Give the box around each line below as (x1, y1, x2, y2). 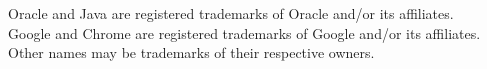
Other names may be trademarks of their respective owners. (8, 42, 375, 63)
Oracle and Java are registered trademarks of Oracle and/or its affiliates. (8, 3, 454, 23)
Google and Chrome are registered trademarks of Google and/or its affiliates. (8, 22, 481, 43)
